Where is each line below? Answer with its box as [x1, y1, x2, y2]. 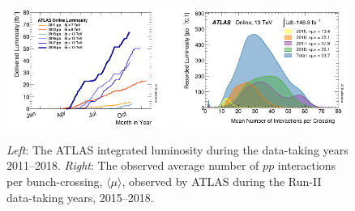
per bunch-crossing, [6, 173, 103, 190]
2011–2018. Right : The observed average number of [6, 157, 259, 174]
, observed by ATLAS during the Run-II [122, 173, 322, 190]
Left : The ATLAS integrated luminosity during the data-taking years [6, 141, 349, 158]
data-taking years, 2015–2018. [6, 188, 154, 205]
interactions [277, 157, 336, 174]
